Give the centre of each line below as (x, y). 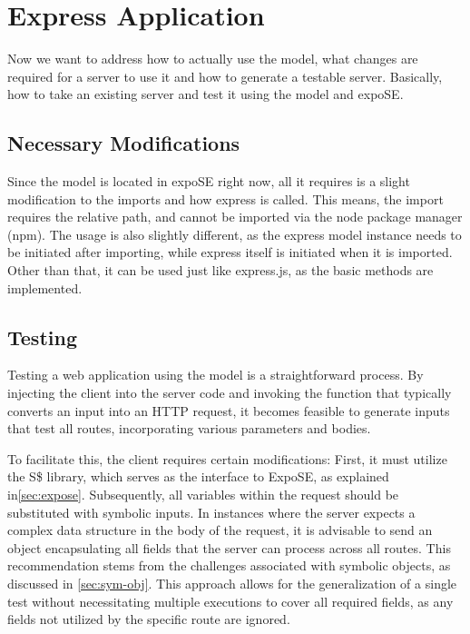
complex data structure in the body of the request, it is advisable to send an (220, 530)
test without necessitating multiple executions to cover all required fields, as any (230, 601)
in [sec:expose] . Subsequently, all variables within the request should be (203, 495)
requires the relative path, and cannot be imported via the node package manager (235, 217)
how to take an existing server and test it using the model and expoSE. (206, 94)
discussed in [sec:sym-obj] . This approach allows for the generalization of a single (232, 583)
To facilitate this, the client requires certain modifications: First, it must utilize (227, 458)
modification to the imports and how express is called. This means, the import (225, 198)
